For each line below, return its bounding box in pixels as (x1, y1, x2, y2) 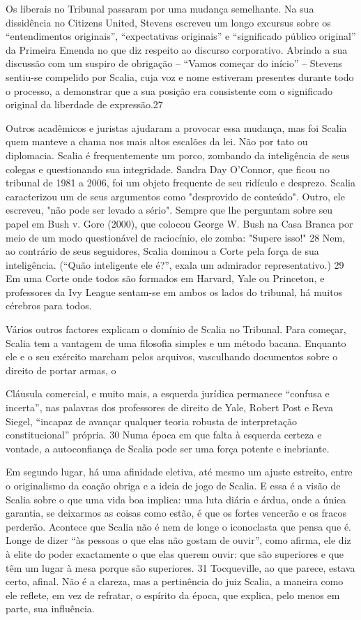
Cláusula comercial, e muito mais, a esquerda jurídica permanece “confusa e (6, 386, 330, 401)
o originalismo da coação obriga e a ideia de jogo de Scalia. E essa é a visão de (6, 478, 341, 492)
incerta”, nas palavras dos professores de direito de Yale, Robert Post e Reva (6, 400, 333, 415)
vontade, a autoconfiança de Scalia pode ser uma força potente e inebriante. (6, 441, 330, 455)
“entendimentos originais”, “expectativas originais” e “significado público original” (6, 29, 356, 43)
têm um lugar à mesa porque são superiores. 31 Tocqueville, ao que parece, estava (6, 560, 355, 575)
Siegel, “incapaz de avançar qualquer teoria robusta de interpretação (6, 413, 297, 428)
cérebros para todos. (6, 298, 92, 313)
